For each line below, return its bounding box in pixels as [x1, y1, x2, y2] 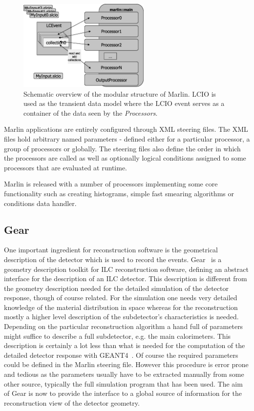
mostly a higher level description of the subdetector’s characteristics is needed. [4, 311, 239, 322]
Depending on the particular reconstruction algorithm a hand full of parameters [4, 321, 243, 331]
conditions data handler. [4, 198, 77, 208]
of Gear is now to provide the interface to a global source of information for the [4, 388, 242, 398]
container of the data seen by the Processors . [23, 107, 158, 118]
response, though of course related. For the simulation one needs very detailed [4, 292, 237, 303]
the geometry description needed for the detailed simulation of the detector [4, 283, 229, 293]
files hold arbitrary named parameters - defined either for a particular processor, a [4, 133, 250, 144]
